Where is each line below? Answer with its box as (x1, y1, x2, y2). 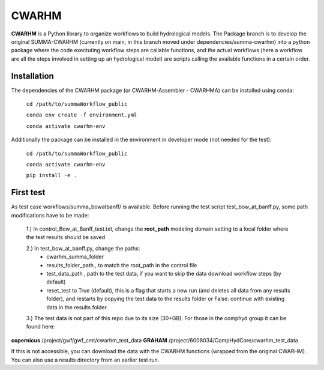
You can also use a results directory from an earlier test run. (11, 356, 160, 363)
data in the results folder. (46, 303, 108, 311)
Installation (11, 71, 54, 81)
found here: (26, 323, 55, 330)
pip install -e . (26, 172, 77, 179)
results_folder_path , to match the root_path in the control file (46, 261, 197, 268)
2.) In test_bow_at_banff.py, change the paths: (26, 244, 140, 252)
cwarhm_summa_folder (46, 253, 104, 261)
